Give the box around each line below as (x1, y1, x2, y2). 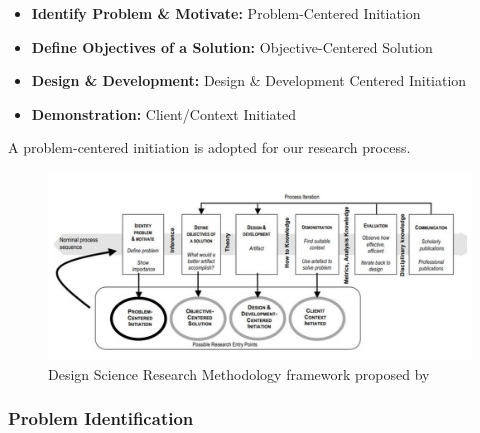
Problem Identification (8, 406, 194, 431)
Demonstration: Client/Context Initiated (31, 103, 296, 124)
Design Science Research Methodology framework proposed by (48, 363, 430, 384)
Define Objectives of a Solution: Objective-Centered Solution (31, 36, 433, 57)
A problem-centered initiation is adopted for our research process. (8, 137, 411, 158)
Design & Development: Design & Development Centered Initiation (31, 70, 467, 91)
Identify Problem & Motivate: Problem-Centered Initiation (31, 3, 421, 23)
